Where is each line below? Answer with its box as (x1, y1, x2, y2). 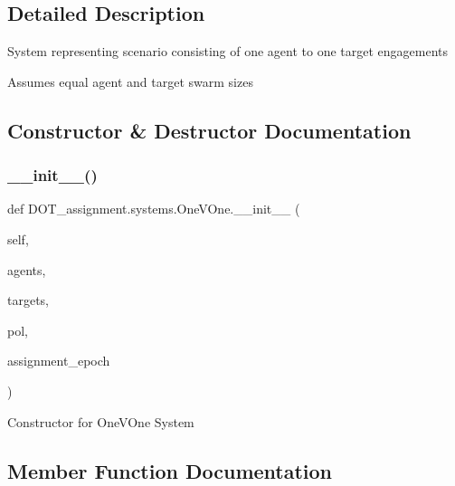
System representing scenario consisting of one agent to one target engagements (7, 42, 449, 61)
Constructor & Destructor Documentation (7, 116, 412, 144)
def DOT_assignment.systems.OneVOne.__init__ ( (7, 199, 300, 218)
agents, (7, 260, 46, 279)
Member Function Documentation (7, 456, 333, 484)
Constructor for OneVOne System (7, 412, 194, 431)
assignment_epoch (7, 351, 110, 370)
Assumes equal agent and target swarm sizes (7, 71, 253, 91)
